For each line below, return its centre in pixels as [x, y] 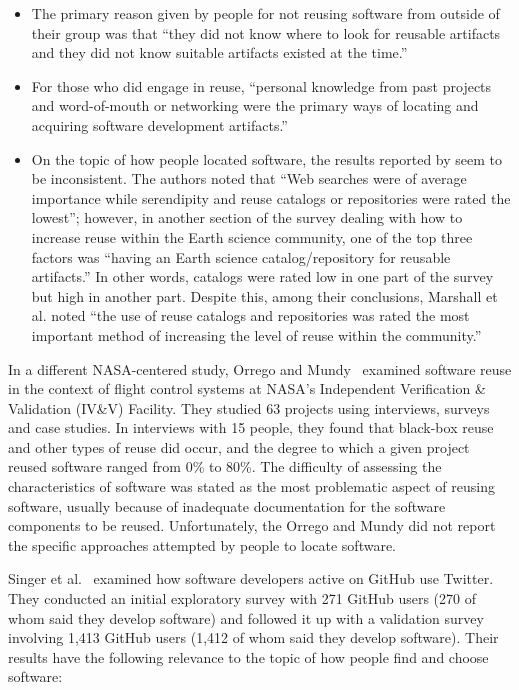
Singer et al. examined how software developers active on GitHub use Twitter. [251, 578]
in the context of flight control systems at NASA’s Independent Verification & [247, 388]
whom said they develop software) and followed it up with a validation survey [246, 617]
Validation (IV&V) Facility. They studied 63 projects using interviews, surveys [249, 407]
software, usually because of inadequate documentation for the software [227, 505]
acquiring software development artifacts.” [159, 124]
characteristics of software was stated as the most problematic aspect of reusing [251, 486]
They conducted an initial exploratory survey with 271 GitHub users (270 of [242, 598]
